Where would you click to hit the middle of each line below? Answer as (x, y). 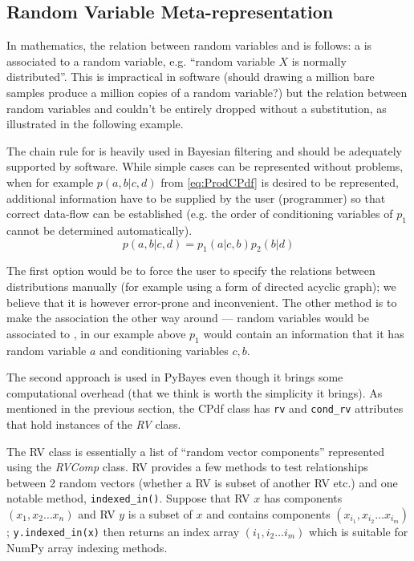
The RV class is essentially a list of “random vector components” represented (196, 451)
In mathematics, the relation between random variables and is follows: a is (189, 45)
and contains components (268, 513)
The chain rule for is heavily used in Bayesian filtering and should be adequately (204, 150)
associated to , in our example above (96, 333)
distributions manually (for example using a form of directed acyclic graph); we (201, 286)
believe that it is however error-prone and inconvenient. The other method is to (202, 302)
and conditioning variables (164, 350)
